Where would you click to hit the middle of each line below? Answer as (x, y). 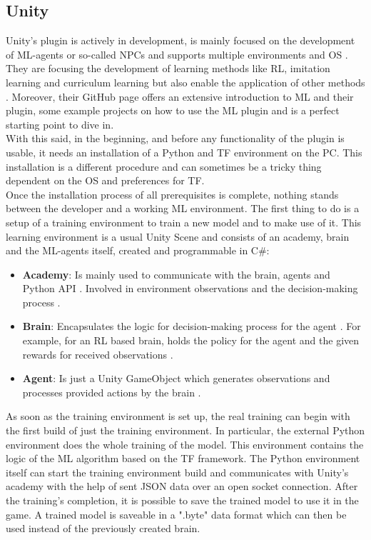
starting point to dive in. (60, 124)
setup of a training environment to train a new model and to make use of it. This (184, 222)
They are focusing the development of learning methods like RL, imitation (168, 68)
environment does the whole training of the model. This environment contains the (185, 444)
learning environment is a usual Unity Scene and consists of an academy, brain (178, 236)
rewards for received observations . (98, 354)
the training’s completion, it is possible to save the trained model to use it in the (182, 500)
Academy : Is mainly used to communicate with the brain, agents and (176, 274)
